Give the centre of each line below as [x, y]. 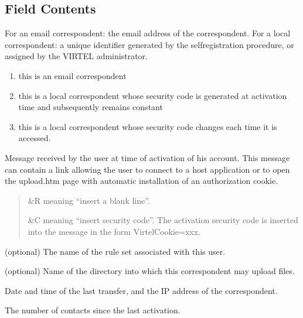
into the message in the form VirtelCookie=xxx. [114, 231]
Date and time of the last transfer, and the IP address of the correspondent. [141, 290]
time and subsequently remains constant [91, 107]
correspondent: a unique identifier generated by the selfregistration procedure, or [149, 44]
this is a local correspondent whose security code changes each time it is [148, 126]
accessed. [35, 138]
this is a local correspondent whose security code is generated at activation [153, 95]
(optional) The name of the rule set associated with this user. [115, 251]
